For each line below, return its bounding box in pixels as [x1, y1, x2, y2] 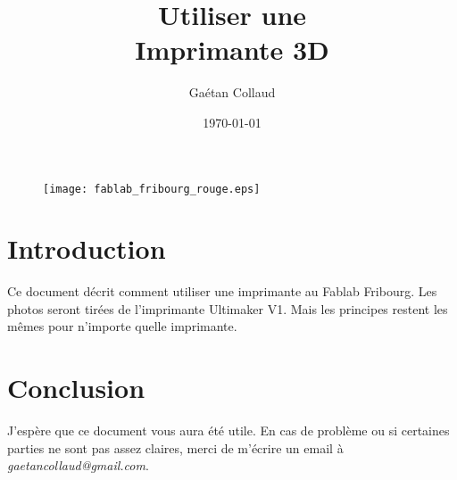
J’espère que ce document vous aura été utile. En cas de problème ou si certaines [7, 421, 450, 440]
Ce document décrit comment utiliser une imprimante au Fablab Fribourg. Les [7, 282, 437, 301]
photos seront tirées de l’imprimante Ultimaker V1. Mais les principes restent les [7, 299, 448, 318]
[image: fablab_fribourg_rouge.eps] [43, 182, 261, 195]
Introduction [7, 230, 166, 267]
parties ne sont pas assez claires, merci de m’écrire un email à [7, 438, 344, 457]
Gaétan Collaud [188, 83, 276, 102]
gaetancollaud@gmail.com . [7, 456, 149, 475]
